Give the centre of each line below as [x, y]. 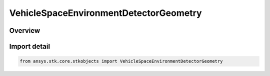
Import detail [29, 46]
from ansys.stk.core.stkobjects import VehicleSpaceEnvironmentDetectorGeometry [121, 61]
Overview [25, 31]
